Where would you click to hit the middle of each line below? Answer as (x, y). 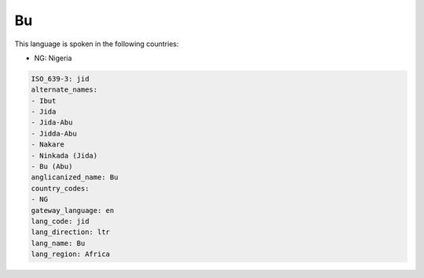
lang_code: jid (60, 221)
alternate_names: (64, 90)
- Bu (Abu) (52, 167)
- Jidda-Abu (54, 134)
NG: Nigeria (53, 58)
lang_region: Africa (70, 254)
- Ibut (44, 101)
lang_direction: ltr (70, 232)
